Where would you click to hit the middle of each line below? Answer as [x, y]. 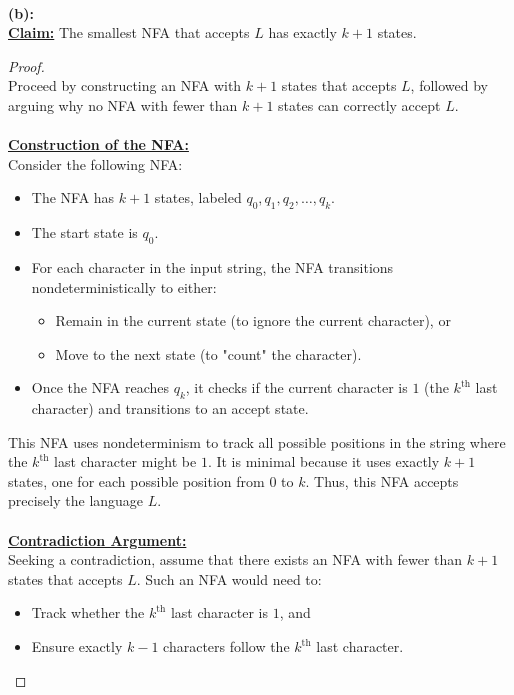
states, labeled [198, 197]
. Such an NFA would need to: [229, 578]
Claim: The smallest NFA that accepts [129, 32]
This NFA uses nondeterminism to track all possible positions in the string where [257, 441]
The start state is [84, 232]
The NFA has [73, 197]
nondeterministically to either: [124, 286]
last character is [219, 612]
